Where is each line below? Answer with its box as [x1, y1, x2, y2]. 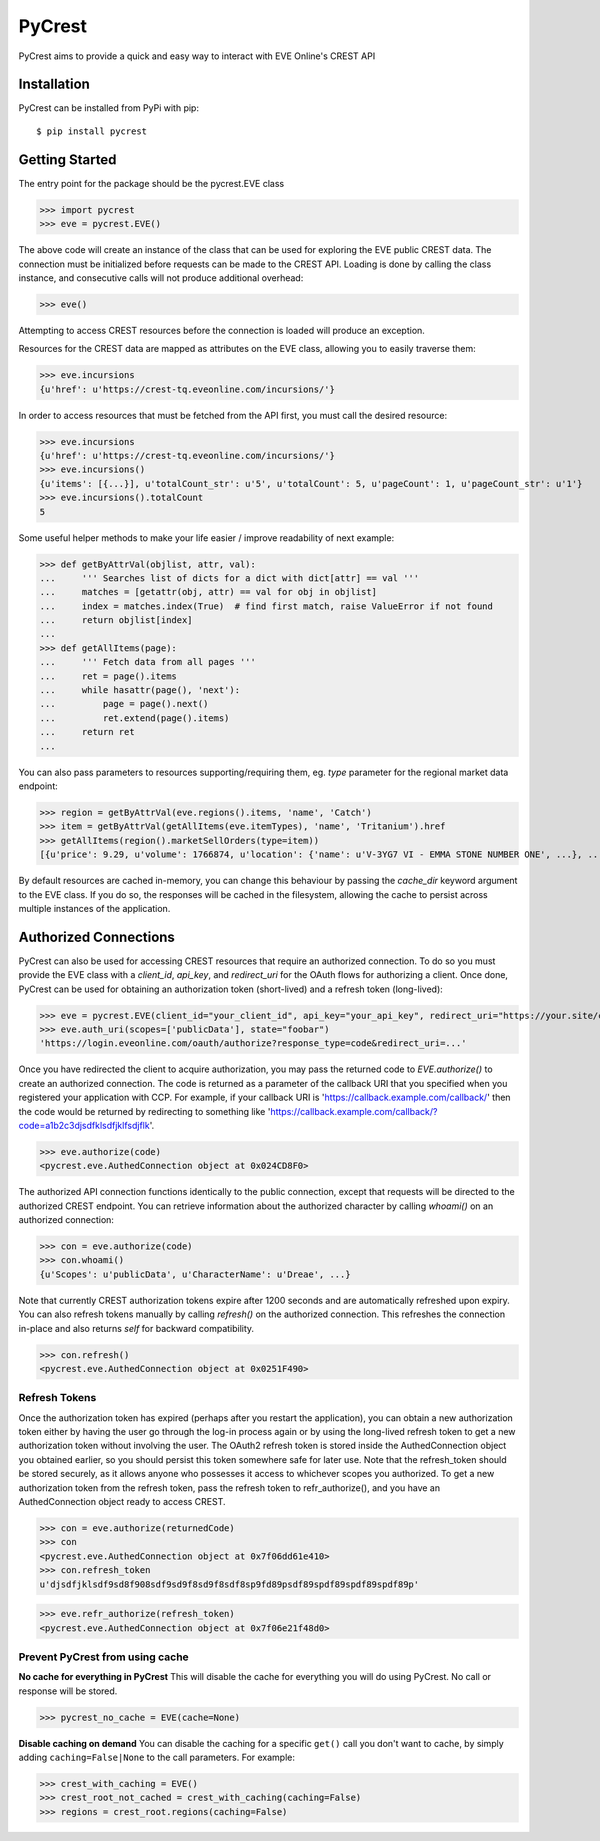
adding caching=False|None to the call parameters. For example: [18, 1751, 295, 1764]
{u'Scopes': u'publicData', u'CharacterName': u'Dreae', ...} [39, 1268, 351, 1280]
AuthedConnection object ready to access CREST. [18, 1496, 226, 1508]
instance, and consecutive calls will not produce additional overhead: [18, 271, 304, 284]
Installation [18, 76, 90, 93]
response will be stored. [18, 1685, 118, 1697]
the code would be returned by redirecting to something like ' [18, 1105, 271, 1117]
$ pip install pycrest [36, 125, 148, 137]
